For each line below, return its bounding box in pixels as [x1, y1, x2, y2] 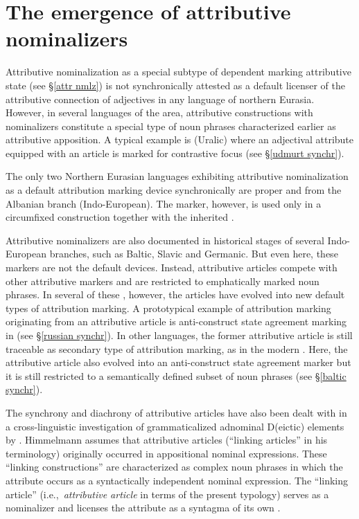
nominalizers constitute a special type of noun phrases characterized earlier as [6, 118, 336, 133]
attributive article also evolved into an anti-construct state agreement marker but [6, 355, 351, 370]
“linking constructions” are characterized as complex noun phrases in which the [6, 459, 343, 474]
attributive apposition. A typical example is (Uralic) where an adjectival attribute [6, 132, 354, 147]
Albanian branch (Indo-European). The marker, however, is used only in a [6, 196, 322, 210]
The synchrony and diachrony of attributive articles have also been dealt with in [6, 405, 347, 419]
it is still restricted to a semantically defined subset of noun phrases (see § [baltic [6, 368, 347, 383]
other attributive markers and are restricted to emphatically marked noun [6, 273, 319, 288]
